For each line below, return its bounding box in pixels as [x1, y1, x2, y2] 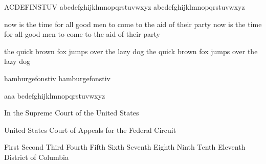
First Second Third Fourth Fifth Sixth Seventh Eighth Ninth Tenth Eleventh [4, 142, 246, 152]
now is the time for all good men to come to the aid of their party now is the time [4, 18, 262, 29]
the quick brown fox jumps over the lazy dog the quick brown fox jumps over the [4, 45, 258, 56]
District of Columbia [4, 151, 69, 162]
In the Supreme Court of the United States [4, 107, 139, 118]
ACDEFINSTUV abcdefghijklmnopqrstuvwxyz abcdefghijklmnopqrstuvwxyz [4, 2, 245, 12]
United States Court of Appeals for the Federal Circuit [4, 124, 176, 135]
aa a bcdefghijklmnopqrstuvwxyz [4, 90, 105, 101]
